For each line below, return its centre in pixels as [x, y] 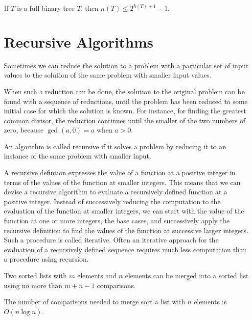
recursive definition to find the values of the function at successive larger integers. [126, 230]
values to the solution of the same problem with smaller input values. [108, 75]
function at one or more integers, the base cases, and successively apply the [117, 221]
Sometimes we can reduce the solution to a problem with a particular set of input [126, 65]
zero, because [24, 130]
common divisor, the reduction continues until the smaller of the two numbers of [125, 120]
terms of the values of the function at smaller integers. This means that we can [122, 182]
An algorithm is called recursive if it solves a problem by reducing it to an [115, 146]
